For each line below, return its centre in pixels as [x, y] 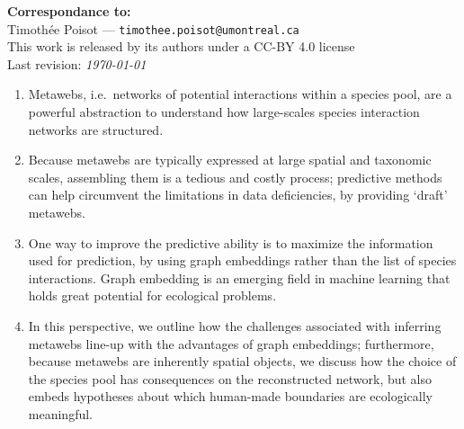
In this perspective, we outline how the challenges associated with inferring [235, 325]
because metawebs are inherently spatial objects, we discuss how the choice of [242, 361]
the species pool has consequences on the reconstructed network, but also [230, 378]
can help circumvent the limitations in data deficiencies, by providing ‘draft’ [238, 195]
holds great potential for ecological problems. [152, 295]
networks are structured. [96, 129]
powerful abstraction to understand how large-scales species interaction [224, 112]
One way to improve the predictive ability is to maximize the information [231, 242]
